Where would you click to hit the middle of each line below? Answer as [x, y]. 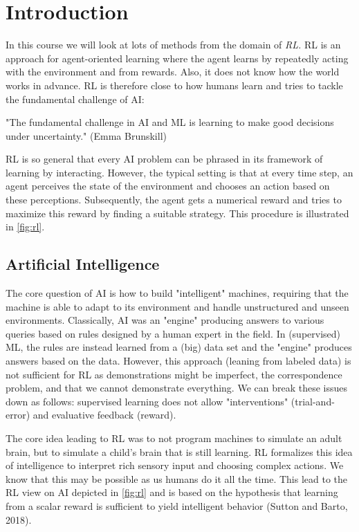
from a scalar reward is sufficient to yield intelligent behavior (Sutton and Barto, [177, 505]
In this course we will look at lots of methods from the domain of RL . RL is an [173, 45]
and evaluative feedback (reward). [104, 415]
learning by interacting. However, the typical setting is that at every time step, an [179, 172]
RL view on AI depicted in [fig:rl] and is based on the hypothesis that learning [172, 492]
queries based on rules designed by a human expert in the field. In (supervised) [173, 333]
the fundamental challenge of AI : [75, 99]
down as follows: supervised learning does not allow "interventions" [147, 401]
